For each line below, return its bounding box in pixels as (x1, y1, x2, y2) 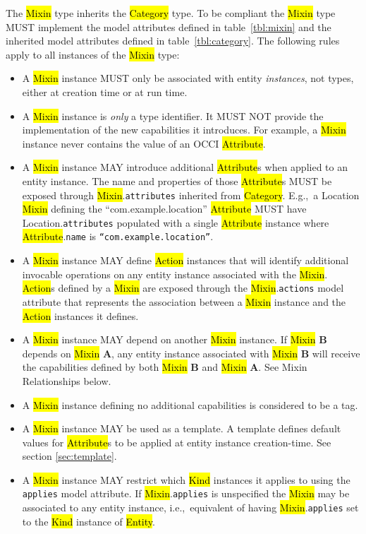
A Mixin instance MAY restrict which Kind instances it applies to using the (22, 472, 350, 487)
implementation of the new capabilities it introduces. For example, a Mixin (22, 122, 346, 137)
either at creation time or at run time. (22, 84, 188, 99)
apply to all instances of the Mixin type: (6, 47, 180, 61)
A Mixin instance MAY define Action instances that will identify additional (22, 253, 349, 268)
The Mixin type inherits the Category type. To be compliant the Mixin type (6, 6, 336, 20)
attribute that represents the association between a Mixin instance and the (22, 294, 346, 309)
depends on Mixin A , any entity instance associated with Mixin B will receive (22, 345, 360, 360)
